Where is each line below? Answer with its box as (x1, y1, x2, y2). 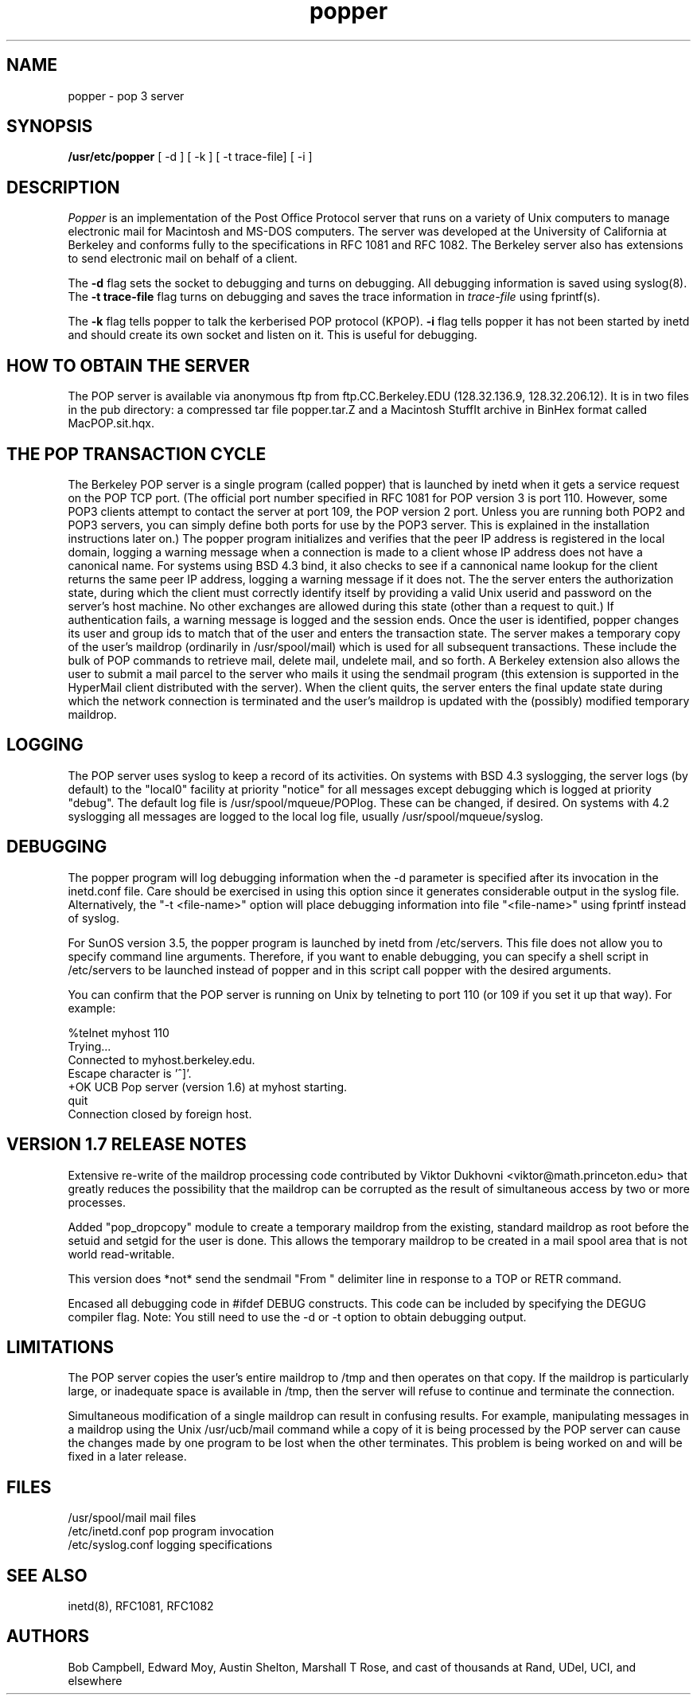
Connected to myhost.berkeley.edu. (68, 1052, 255, 1067)
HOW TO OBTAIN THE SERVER (6, 355, 250, 376)
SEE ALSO (6, 1565, 88, 1586)
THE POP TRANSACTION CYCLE (6, 443, 267, 464)
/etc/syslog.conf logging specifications (68, 1538, 273, 1552)
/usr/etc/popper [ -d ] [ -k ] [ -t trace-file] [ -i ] (68, 150, 313, 164)
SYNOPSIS (6, 116, 93, 137)
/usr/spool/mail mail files (68, 1511, 197, 1525)
